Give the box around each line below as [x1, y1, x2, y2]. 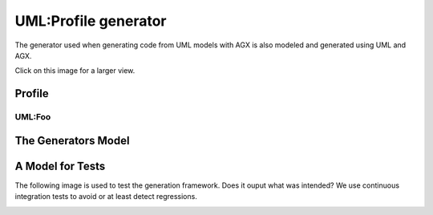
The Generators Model [14, 133, 130, 148]
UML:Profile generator [14, 12, 167, 30]
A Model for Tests [14, 159, 106, 172]
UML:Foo [14, 112, 51, 123]
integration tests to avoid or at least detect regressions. [14, 192, 198, 201]
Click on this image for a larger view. [14, 66, 136, 75]
